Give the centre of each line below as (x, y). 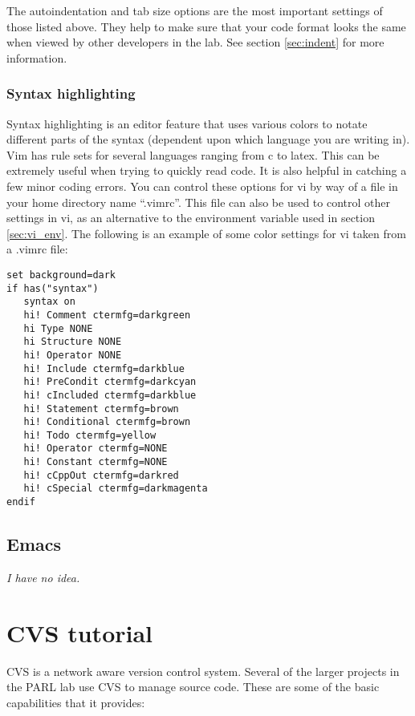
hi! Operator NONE (73, 355)
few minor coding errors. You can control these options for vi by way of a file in (202, 186)
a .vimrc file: (37, 249)
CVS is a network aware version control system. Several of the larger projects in (203, 671)
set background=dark (61, 275)
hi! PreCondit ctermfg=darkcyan (110, 382)
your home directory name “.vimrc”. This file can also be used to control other (198, 202)
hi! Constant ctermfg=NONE (96, 462)
